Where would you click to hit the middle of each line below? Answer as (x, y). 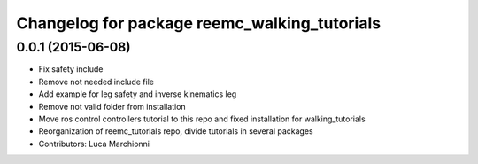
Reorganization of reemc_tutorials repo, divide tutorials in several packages (176, 131)
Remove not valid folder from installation (112, 106)
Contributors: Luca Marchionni (94, 144)
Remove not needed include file (96, 82)
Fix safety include (71, 69)
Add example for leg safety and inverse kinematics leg (138, 94)
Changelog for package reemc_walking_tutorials (198, 23)
